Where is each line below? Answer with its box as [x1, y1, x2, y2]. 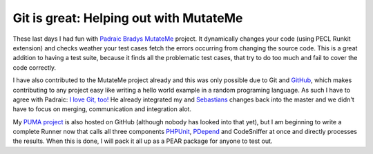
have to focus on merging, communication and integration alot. [12, 105, 191, 113]
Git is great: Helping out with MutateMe [12, 10, 243, 26]
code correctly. [12, 63, 57, 72]
